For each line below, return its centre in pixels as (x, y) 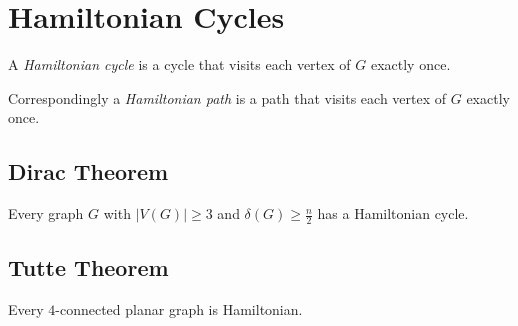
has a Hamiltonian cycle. (393, 213)
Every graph (46, 213)
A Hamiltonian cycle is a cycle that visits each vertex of (179, 64)
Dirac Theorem (88, 171)
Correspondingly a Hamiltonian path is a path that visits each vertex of (227, 97)
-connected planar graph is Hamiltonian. (179, 309)
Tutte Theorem (88, 267)
